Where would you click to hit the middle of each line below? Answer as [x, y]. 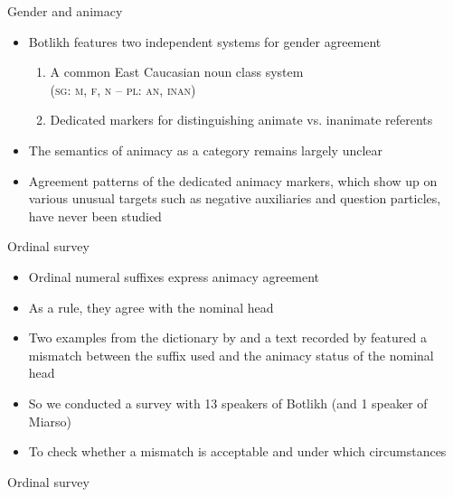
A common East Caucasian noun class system [177, 72]
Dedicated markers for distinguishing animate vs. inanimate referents [241, 120]
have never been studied [95, 216]
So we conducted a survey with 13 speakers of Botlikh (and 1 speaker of [228, 403]
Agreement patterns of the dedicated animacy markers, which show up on [233, 180]
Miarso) [50, 421]
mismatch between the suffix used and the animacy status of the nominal [231, 355]
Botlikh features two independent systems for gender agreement [205, 41]
